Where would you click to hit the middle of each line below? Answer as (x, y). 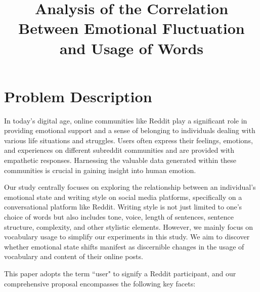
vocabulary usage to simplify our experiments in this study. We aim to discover (127, 237)
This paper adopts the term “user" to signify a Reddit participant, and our (120, 273)
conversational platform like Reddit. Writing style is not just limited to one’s (123, 207)
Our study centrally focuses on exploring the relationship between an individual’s (130, 187)
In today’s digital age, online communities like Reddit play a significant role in (126, 120)
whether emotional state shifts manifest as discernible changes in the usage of (124, 246)
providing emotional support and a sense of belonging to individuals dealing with (130, 130)
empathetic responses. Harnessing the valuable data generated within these (120, 160)
